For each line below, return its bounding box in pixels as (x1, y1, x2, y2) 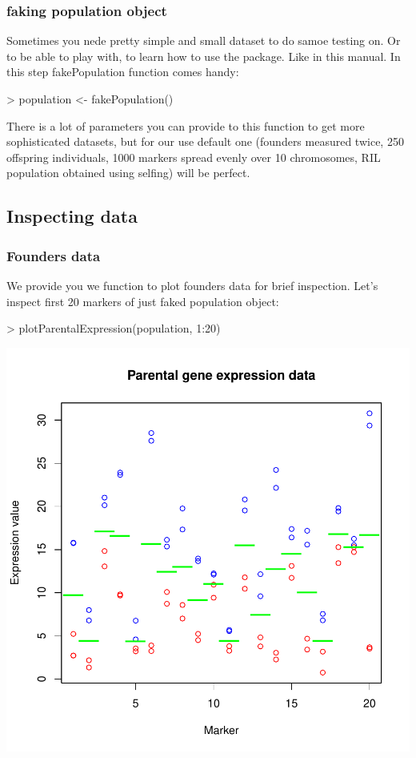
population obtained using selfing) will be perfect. (6, 164, 250, 181)
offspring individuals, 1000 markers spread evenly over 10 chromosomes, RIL (6, 148, 381, 165)
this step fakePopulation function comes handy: (6, 63, 239, 80)
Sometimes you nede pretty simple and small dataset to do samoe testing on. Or (6, 32, 401, 49)
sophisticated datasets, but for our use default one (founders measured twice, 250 (6, 133, 404, 150)
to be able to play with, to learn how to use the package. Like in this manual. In (6, 47, 401, 64)
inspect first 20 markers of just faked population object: (6, 292, 279, 309)
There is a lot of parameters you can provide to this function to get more (6, 117, 365, 134)
